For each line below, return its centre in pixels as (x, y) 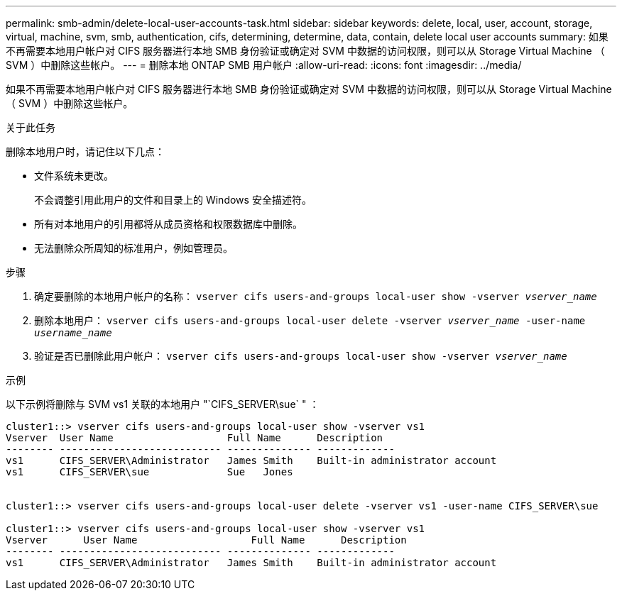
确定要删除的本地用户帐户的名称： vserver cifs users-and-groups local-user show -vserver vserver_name (316, 296)
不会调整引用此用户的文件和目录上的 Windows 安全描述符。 (173, 200)
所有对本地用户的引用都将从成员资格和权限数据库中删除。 (168, 224)
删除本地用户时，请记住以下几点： (85, 151)
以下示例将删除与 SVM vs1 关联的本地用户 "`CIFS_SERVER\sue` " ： (163, 404)
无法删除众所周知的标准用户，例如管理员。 (133, 248)
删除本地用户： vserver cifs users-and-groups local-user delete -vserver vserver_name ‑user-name (310, 320)
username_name (73, 333)
